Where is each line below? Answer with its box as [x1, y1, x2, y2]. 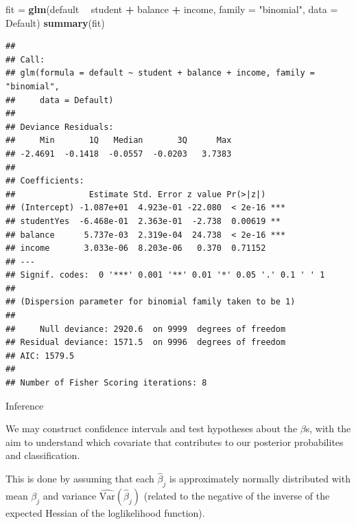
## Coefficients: [5, 176, 84, 186]
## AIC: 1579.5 [5, 350, 75, 361]
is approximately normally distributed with [169, 471, 351, 486]
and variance [43, 489, 97, 503]
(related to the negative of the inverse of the [143, 489, 330, 503]
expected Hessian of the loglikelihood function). [5, 506, 205, 520]
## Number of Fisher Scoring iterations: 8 [5, 378, 207, 388]
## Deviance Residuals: [5, 122, 114, 132]
